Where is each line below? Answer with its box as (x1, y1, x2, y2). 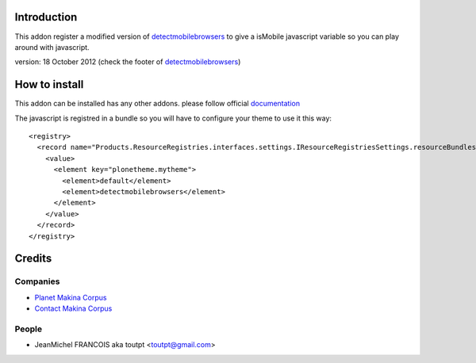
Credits (14, 252, 52, 266)
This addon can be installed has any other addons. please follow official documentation (14, 99, 301, 109)
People (14, 323, 43, 334)
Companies (14, 276, 60, 287)
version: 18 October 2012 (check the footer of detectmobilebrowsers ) (14, 57, 241, 67)
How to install (14, 78, 84, 91)
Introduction (14, 10, 78, 24)
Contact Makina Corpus (34, 304, 113, 313)
